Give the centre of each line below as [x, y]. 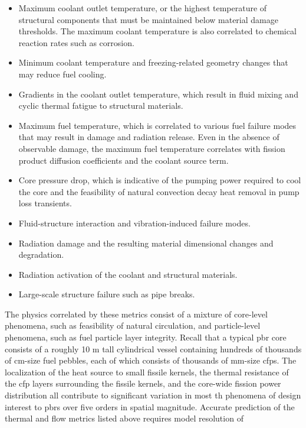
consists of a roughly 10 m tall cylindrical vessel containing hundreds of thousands [153, 348]
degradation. [41, 254]
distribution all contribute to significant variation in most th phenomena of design [153, 395]
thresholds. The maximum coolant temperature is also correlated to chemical [157, 31]
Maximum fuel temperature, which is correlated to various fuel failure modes [157, 125]
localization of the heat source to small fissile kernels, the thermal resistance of [147, 372]
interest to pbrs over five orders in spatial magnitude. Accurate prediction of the [150, 406]
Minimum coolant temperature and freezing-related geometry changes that [153, 62]
